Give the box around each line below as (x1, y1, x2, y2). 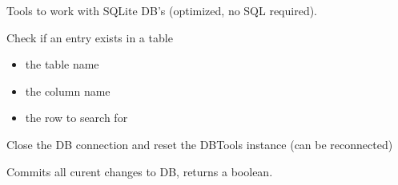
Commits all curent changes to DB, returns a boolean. (6, 163, 273, 179)
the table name (25, 56, 99, 73)
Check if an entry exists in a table (6, 29, 173, 45)
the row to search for (25, 109, 128, 126)
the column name (25, 82, 111, 99)
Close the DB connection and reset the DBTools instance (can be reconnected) (6, 136, 393, 152)
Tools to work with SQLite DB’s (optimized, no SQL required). (6, 2, 318, 18)
